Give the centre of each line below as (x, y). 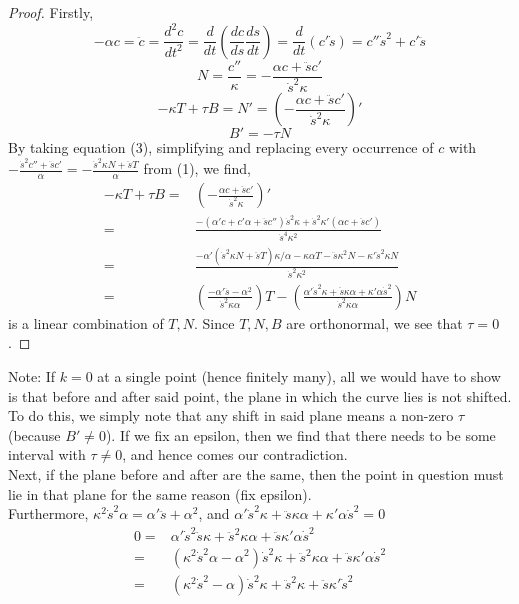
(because (34, 434)
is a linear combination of (86, 322)
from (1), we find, (197, 168)
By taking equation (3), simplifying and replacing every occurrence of (221, 147)
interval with (47, 454)
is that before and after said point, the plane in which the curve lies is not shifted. (260, 395)
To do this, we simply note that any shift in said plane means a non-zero (231, 415)
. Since (214, 322)
